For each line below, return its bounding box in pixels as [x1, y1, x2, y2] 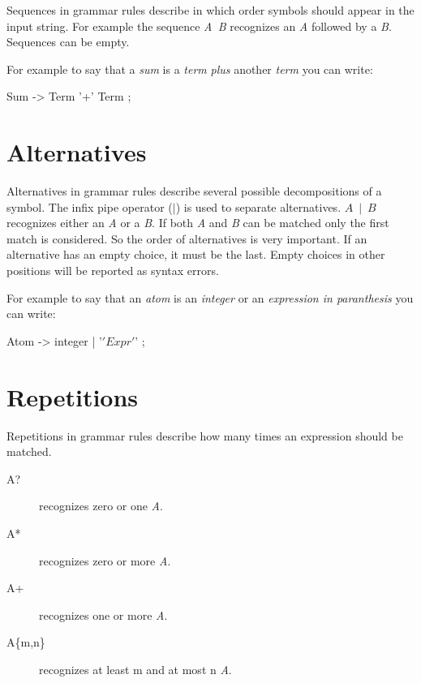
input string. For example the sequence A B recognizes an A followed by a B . [6, 17, 392, 34]
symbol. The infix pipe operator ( [6, 198, 173, 215]
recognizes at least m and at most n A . [39, 660, 232, 677]
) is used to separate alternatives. [175, 198, 342, 215]
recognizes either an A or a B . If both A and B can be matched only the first [6, 214, 389, 231]
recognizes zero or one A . [39, 497, 163, 514]
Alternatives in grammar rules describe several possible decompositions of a [6, 183, 382, 200]
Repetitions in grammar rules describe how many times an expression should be [6, 427, 403, 444]
